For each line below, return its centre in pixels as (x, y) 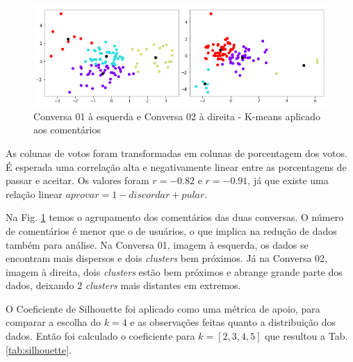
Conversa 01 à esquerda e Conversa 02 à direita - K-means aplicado (177, 116)
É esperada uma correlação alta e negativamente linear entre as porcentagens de (176, 166)
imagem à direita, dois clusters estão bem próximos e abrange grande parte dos (174, 271)
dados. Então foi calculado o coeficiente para (100, 336)
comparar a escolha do (54, 322)
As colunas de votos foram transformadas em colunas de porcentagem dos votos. (176, 153)
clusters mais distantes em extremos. (163, 285)
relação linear (34, 194)
